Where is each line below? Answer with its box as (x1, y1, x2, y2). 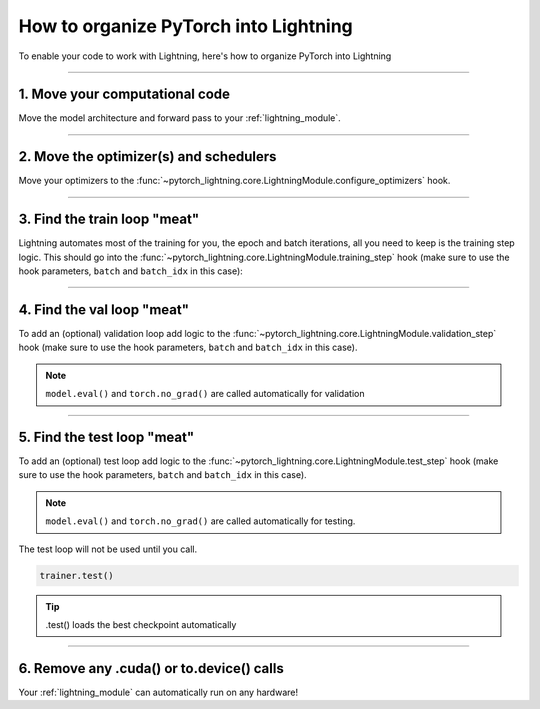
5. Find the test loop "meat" (18, 428, 195, 445)
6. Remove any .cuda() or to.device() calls (18, 660, 284, 677)
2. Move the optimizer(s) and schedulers (18, 148, 277, 165)
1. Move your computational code (18, 86, 230, 103)
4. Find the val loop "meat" (18, 301, 190, 318)
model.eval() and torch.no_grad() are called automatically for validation (45, 388, 365, 400)
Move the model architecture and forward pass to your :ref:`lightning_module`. (18, 112, 342, 124)
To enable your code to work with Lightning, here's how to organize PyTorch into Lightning (18, 50, 392, 62)
